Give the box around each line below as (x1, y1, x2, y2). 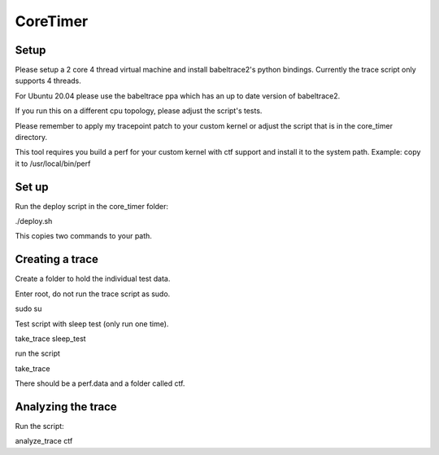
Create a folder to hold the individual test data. (15, 273, 171, 284)
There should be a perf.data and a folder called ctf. (15, 378, 185, 388)
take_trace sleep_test (15, 334, 86, 343)
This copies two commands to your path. (15, 231, 152, 241)
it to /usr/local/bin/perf (15, 159, 91, 168)
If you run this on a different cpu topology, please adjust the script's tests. (15, 106, 263, 116)
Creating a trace (15, 252, 99, 266)
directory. (15, 133, 48, 142)
